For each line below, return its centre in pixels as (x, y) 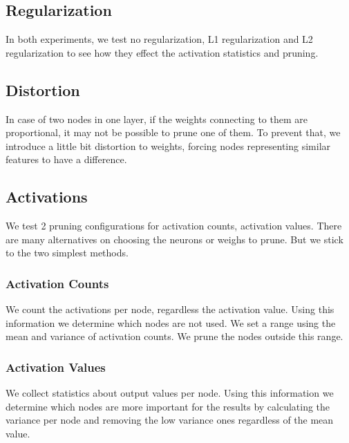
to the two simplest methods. (67, 253)
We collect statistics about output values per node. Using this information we (170, 393)
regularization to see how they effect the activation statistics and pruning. (162, 52)
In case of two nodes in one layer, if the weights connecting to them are (157, 119)
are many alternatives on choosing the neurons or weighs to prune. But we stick (174, 239)
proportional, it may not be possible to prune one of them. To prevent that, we (173, 132)
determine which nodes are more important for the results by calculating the (168, 406)
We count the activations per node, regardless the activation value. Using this (170, 309)
